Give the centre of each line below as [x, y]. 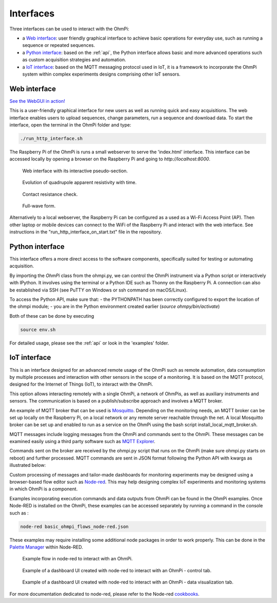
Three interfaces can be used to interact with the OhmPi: [69, 29]
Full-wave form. [39, 206]
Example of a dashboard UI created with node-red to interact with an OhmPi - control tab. [117, 570]
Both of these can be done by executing [52, 316]
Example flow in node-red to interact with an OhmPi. [77, 559]
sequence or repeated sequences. [59, 45]
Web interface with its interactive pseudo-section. [75, 171]
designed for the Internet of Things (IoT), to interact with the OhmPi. [81, 384]
